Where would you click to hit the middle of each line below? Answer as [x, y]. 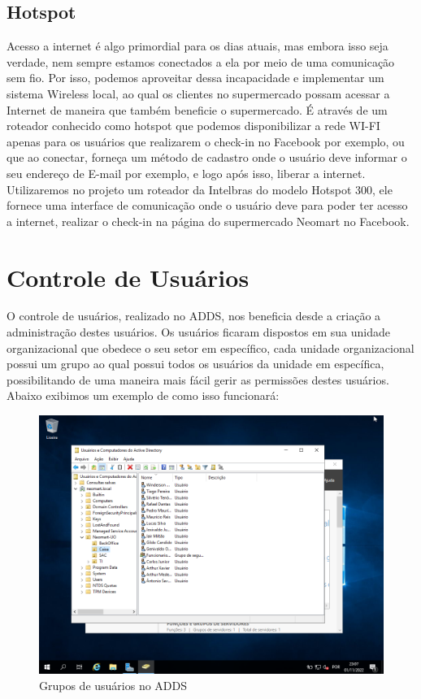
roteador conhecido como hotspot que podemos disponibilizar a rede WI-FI [193, 126]
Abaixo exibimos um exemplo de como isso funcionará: [143, 395]
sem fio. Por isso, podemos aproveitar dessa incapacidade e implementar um [195, 78]
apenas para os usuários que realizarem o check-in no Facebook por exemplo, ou [206, 141]
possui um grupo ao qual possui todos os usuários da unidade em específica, [195, 364]
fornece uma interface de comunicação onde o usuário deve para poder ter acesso [207, 205]
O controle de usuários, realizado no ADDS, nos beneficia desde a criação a [194, 316]
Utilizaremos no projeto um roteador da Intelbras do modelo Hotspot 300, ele [200, 189]
